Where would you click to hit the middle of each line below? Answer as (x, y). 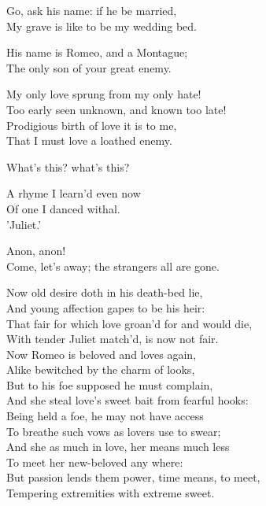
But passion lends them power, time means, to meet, (133, 477)
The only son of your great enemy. (89, 67)
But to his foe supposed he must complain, (110, 384)
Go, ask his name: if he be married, (92, 10)
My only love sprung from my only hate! (104, 94)
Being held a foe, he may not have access (105, 416)
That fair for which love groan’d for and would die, (129, 323)
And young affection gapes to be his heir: (106, 307)
